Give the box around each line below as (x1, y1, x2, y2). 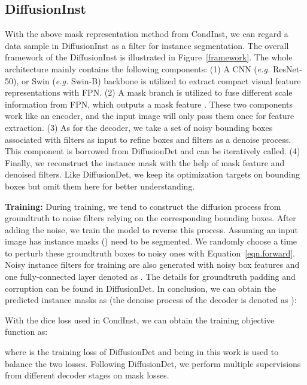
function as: (5, 325, 48, 338)
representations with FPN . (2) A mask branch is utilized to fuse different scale (5, 86, 293, 99)
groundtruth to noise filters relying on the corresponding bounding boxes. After (5, 212, 296, 224)
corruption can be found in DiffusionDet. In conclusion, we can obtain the (5, 282, 276, 294)
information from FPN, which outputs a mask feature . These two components (5, 97, 293, 110)
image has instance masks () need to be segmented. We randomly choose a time (5, 235, 297, 247)
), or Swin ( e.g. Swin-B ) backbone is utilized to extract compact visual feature (13, 74, 301, 87)
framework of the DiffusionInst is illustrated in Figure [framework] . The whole (5, 51, 293, 63)
